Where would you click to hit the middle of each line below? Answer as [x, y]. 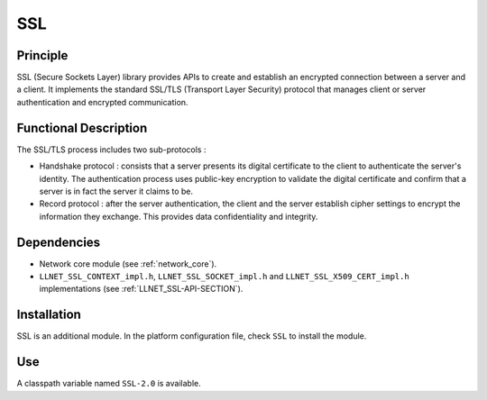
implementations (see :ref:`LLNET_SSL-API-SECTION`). [141, 289]
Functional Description [82, 127]
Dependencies [59, 242]
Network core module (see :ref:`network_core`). [128, 264]
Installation [49, 315]
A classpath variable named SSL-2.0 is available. [109, 384]
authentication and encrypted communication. [102, 102]
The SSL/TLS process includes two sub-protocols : [111, 150]
